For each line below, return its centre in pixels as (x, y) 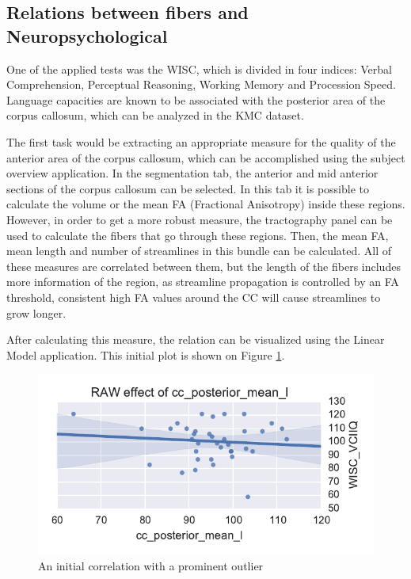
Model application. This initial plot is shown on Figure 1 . (146, 354)
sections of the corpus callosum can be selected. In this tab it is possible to (188, 188)
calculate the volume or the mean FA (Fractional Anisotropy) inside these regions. (206, 204)
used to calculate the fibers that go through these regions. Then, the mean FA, (198, 235)
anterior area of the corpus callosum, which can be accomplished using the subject (206, 157)
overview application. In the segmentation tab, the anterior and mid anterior (192, 173)
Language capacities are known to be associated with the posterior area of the (196, 99)
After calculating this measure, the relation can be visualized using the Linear (196, 339)
